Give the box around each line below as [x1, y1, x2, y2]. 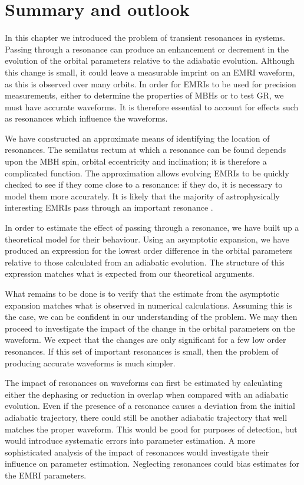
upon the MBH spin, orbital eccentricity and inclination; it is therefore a [5, 155, 267, 168]
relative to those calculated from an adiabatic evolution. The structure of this [5, 255, 285, 268]
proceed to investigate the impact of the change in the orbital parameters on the [5, 322, 295, 334]
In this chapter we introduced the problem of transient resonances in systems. [5, 31, 285, 44]
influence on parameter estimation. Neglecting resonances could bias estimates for [5, 457, 299, 470]
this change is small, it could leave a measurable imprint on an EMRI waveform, [5, 65, 295, 78]
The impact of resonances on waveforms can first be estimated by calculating [5, 376, 283, 389]
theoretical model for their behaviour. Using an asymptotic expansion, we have [5, 232, 289, 245]
